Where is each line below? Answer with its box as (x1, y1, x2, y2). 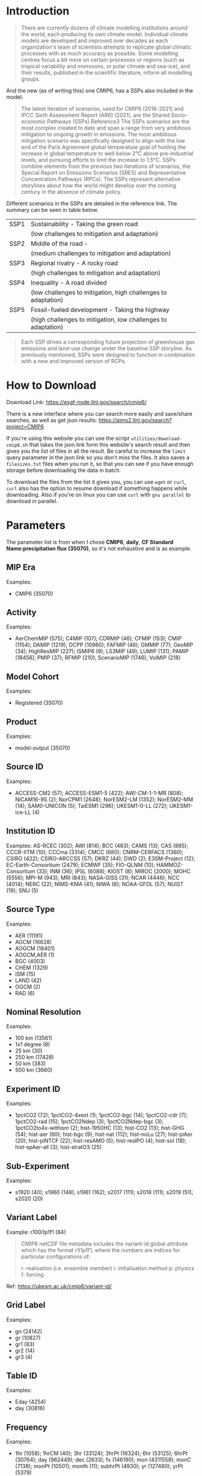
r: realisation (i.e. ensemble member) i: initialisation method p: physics (20, 1264, 194, 1271)
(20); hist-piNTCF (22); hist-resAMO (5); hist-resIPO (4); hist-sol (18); (14, 1137, 187, 1144)
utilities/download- (130, 435, 182, 442)
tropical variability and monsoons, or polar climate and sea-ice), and (20, 62, 191, 70)
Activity (6, 607, 37, 618)
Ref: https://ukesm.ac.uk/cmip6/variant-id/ (6, 1282, 112, 1289)
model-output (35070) (14, 745, 70, 752)
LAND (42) (14, 976, 42, 984)
